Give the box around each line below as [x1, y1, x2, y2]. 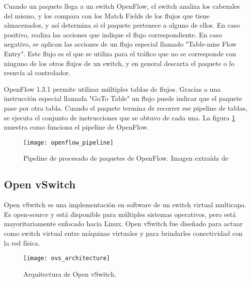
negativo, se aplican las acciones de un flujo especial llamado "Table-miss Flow [4, 39, 236, 49]
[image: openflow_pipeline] [23, 139, 114, 146]
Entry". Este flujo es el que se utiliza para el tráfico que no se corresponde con [4, 48, 236, 58]
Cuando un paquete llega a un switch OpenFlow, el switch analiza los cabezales [4, 1, 240, 11]
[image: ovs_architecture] [23, 255, 110, 262]
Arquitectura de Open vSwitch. [23, 268, 116, 279]
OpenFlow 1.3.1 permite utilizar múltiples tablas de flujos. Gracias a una [4, 83, 221, 94]
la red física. [4, 237, 40, 248]
